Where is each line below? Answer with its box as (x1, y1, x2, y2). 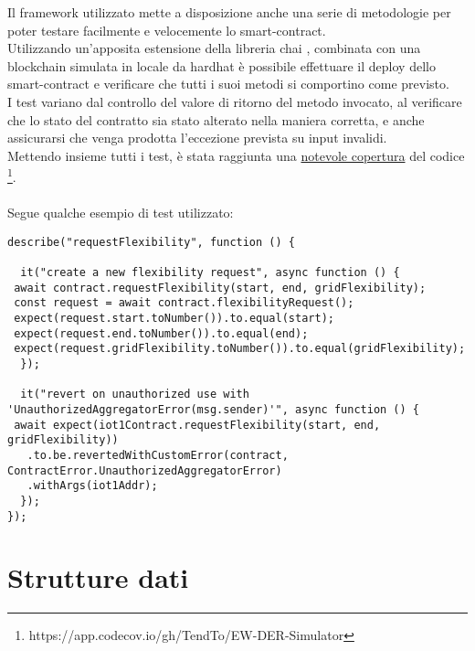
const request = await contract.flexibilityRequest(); (14, 296, 354, 310)
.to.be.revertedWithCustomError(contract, (26, 448, 289, 462)
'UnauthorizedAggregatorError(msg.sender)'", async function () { (7, 403, 420, 416)
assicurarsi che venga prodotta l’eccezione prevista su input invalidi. (7, 128, 387, 147)
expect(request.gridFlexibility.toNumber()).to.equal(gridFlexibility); (14, 342, 466, 356)
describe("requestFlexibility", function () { (7, 235, 295, 249)
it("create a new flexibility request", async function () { (20, 266, 400, 280)
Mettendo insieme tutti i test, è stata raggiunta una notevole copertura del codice (7, 145, 465, 165)
